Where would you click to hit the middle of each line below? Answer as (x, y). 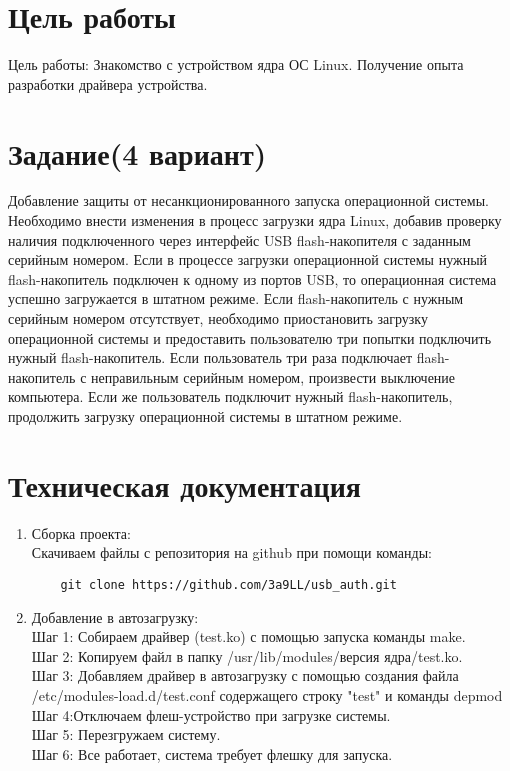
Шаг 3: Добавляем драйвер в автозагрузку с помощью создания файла (245, 675)
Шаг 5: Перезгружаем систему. (126, 734)
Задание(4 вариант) (137, 152)
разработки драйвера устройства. (108, 83)
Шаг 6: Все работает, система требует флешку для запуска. (212, 753)
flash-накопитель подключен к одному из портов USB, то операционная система (252, 278)
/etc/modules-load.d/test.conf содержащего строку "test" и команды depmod (267, 694)
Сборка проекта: (81, 532)
